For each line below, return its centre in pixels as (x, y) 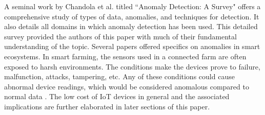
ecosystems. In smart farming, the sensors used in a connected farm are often (125, 56)
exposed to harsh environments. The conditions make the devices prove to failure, (132, 66)
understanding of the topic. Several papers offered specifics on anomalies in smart (132, 46)
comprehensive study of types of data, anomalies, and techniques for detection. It (132, 16)
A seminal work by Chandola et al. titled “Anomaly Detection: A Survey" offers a (132, 6)
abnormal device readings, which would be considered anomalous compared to (127, 86)
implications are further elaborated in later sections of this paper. (107, 106)
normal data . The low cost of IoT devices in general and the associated (117, 96)
